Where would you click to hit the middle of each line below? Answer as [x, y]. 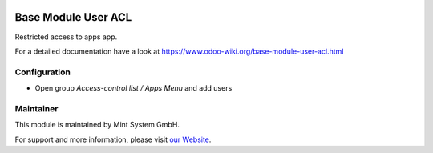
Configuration [43, 72]
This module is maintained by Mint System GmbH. [97, 125]
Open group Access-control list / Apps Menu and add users [134, 88]
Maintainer [36, 108]
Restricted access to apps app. [66, 37]
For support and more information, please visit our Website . [113, 139]
